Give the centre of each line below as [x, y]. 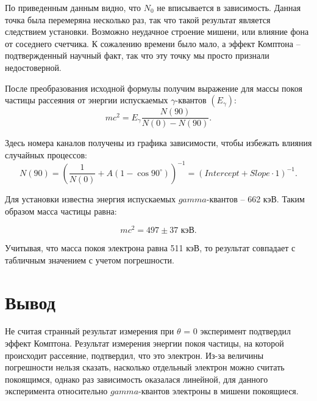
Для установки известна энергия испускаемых [90, 198]
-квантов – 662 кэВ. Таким [255, 198]
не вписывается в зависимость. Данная [229, 7]
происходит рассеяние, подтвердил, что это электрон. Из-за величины [134, 355]
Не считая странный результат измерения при [90, 331]
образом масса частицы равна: [61, 211]
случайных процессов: [46, 154]
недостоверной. [33, 67]
